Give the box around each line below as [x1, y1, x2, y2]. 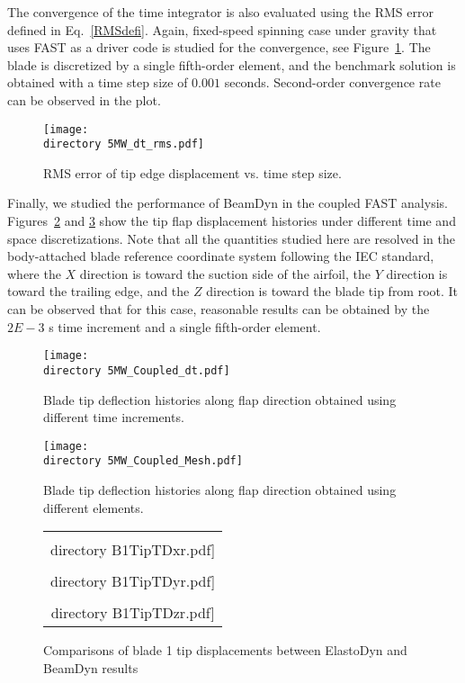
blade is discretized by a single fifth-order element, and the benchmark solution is [7, 55, 456, 74]
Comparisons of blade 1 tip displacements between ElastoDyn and [43, 641, 407, 660]
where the [7, 264, 61, 283]
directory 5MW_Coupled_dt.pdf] [43, 364, 230, 377]
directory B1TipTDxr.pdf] [50, 539, 216, 561]
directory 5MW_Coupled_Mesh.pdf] [43, 454, 243, 468]
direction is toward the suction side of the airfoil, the [79, 264, 371, 283]
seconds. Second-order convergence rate [224, 73, 441, 92]
